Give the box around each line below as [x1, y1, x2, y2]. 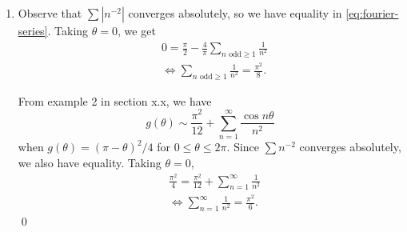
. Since [226, 138, 260, 155]
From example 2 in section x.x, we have [18, 92, 212, 109]
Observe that [18, 5, 82, 21]
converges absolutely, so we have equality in [128, 5, 342, 21]
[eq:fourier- [345, 5, 399, 21]
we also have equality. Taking [18, 154, 162, 170]
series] [18, 22, 48, 38]
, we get [118, 22, 156, 38]
